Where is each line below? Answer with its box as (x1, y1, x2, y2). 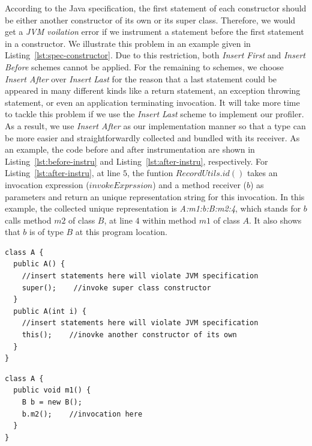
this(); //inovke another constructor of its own (22, 331, 237, 340)
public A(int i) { (13, 307, 87, 316)
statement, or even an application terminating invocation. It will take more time (5, 96, 300, 108)
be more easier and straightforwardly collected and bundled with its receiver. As (5, 131, 300, 144)
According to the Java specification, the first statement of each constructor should (5, 2, 307, 14)
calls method (5, 213, 52, 226)
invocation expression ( (5, 178, 89, 191)
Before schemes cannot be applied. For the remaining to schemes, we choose (5, 60, 284, 73)
